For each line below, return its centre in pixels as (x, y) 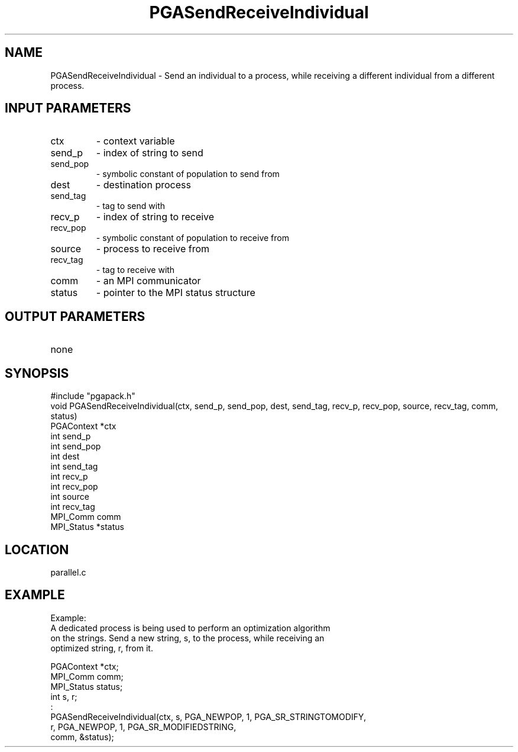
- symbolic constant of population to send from (188, 174)
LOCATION (37, 549)
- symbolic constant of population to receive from (192, 238)
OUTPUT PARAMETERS (75, 316)
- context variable (135, 141)
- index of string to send (150, 153)
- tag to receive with (135, 270)
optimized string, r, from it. (102, 648)
